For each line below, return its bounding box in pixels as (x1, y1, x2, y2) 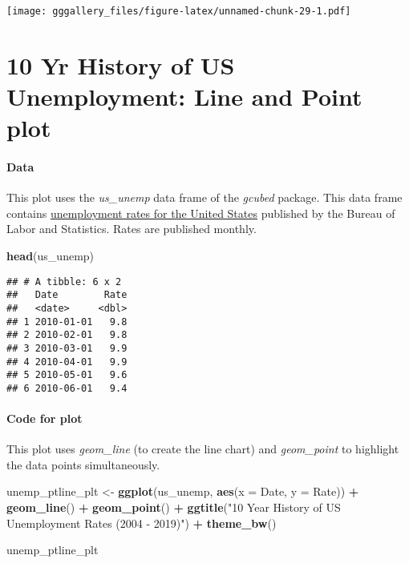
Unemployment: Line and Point (6, 80, 362, 113)
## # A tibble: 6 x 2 (6, 275, 122, 288)
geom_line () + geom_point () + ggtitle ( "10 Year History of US (6, 499, 341, 516)
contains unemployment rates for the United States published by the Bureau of (6, 204, 395, 221)
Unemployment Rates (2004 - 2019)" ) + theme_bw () (6, 514, 277, 531)
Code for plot (6, 410, 83, 427)
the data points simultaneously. (6, 456, 160, 473)
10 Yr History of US (6, 48, 235, 81)
